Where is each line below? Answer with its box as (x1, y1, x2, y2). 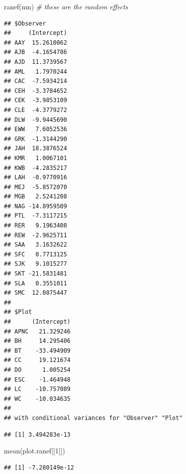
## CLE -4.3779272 (4, 106, 67, 113)
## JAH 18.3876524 (4, 145, 67, 152)
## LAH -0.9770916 (4, 174, 67, 181)
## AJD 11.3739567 (4, 58, 67, 65)
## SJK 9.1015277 (4, 260, 67, 268)
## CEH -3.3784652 (4, 87, 67, 94)
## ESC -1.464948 (4, 376, 71, 383)
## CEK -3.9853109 (4, 97, 67, 104)
